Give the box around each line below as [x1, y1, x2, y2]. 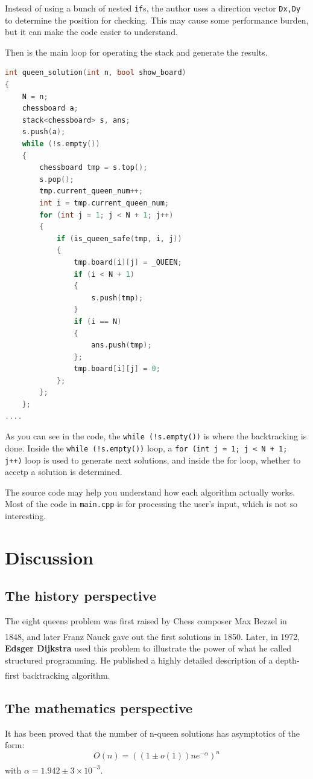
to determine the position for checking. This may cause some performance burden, [5, 13, 309, 26]
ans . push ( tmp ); [91, 341, 152, 350]
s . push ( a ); [22, 128, 66, 137]
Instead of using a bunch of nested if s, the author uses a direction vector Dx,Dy [5, 2, 301, 14]
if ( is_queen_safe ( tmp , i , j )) [56, 234, 182, 243]
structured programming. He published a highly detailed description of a [5, 653, 273, 666]
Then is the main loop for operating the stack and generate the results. [5, 45, 268, 58]
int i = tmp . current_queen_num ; [39, 198, 169, 207]
